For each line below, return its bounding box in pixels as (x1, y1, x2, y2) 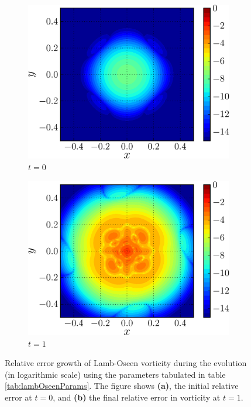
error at (5, 391, 32, 403)
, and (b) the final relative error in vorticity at (53, 391, 221, 403)
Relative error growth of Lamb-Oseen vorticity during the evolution (5, 357, 247, 369)
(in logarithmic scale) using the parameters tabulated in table (5, 368, 226, 380)
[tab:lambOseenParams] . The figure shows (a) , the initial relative (5, 380, 239, 392)
